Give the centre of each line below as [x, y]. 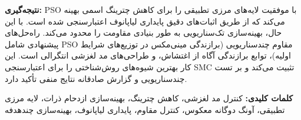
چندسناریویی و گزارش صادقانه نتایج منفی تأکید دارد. [96, 78]
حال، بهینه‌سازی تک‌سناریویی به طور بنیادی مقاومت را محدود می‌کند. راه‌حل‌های [143, 32]
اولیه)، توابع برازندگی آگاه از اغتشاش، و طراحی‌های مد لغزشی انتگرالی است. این [148, 55]
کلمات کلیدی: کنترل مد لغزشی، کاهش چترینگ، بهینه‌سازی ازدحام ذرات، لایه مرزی [149, 98]
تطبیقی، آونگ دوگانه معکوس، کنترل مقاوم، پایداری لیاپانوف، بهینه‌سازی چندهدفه [145, 109]
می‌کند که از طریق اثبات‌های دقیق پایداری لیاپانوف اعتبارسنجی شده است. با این [145, 21]
